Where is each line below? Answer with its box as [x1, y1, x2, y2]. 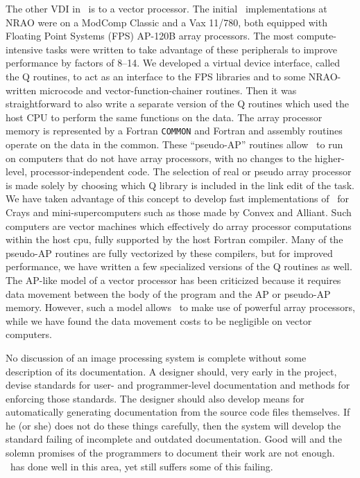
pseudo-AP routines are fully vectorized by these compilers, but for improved [6, 245, 333, 260]
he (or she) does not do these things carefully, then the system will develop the [6, 418, 341, 432]
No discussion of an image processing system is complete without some [6, 350, 307, 364]
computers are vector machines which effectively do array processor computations [6, 218, 352, 233]
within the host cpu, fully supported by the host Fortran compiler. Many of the [6, 232, 343, 247]
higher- [314, 150, 345, 165]
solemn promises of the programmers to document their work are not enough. [6, 445, 335, 460]
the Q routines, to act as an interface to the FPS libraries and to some [6, 69, 306, 83]
